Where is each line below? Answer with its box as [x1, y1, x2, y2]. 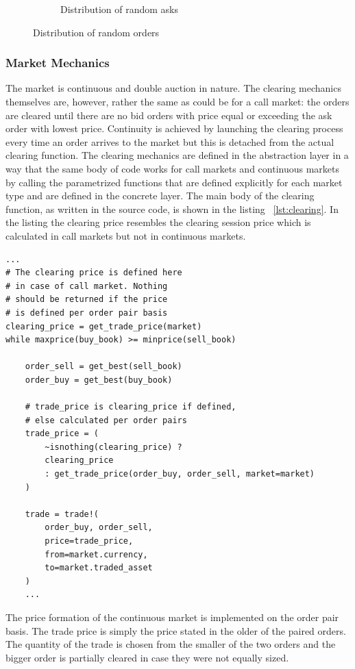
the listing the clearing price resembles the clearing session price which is [5, 215, 311, 229]
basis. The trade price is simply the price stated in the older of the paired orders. [5, 623, 346, 638]
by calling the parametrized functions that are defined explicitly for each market [5, 175, 343, 189]
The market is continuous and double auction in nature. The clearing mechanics [5, 81, 341, 95]
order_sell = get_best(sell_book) [25, 362, 182, 372]
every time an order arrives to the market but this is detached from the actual [5, 134, 334, 149]
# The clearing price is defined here [5, 268, 182, 278]
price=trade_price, [45, 536, 134, 546]
